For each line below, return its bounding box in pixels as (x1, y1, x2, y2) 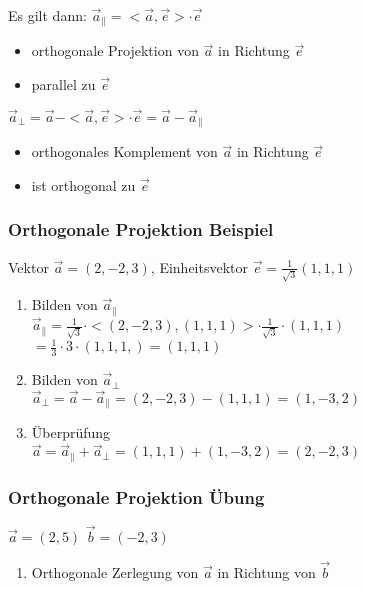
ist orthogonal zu (31, 174, 136, 195)
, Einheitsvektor (150, 256, 248, 277)
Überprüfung (31, 422, 111, 443)
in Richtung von (217, 561, 316, 582)
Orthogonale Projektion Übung (8, 484, 265, 509)
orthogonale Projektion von (31, 40, 199, 61)
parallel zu (31, 74, 96, 95)
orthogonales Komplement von (31, 141, 218, 162)
